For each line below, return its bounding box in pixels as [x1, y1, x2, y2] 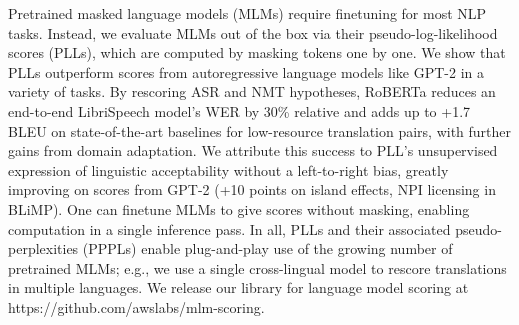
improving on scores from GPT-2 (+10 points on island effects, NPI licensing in [8, 179, 496, 200]
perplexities [8, 238, 79, 259]
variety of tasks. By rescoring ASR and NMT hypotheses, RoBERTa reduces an [8, 81, 496, 102]
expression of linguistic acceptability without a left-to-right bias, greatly [8, 159, 449, 180]
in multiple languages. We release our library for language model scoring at [8, 277, 469, 298]
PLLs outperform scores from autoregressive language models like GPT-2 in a [8, 61, 484, 82]
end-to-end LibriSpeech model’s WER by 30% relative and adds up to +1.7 [8, 100, 471, 121]
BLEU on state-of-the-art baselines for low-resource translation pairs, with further [8, 120, 512, 141]
